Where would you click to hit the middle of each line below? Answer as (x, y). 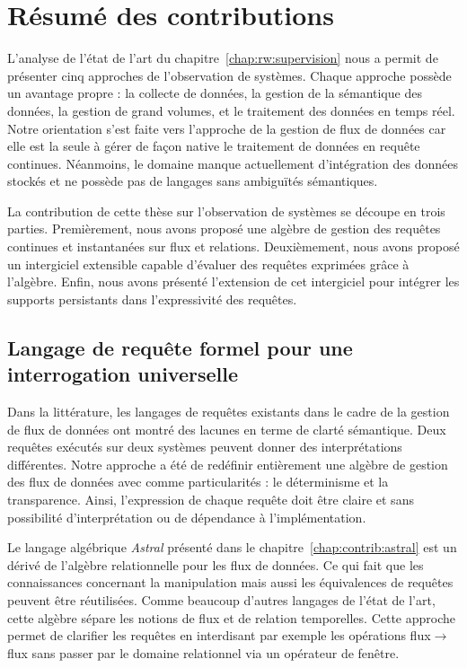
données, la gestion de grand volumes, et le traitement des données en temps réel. (231, 110)
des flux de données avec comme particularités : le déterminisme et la (198, 482)
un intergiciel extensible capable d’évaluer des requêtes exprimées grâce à (208, 264)
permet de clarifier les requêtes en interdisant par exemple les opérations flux (219, 635)
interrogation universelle (123, 374)
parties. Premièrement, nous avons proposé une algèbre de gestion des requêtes (224, 229)
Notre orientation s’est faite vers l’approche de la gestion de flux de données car (227, 128)
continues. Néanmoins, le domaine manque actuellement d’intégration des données (233, 163)
